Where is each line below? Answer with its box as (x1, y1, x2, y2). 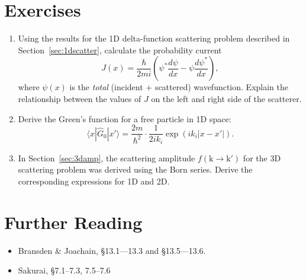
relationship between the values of (18, 92, 141, 104)
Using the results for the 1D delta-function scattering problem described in (18, 32, 290, 44)
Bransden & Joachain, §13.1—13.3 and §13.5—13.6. (18, 244, 206, 256)
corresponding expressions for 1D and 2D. (18, 174, 170, 187)
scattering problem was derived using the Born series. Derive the (18, 163, 253, 176)
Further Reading (4, 209, 143, 234)
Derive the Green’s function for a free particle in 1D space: (18, 112, 231, 125)
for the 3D (243, 151, 281, 164)
